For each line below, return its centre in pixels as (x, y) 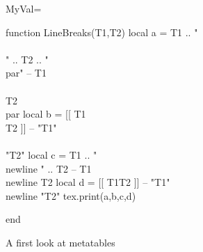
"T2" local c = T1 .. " (51, 154)
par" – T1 (26, 73)
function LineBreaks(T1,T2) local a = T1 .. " (102, 32)
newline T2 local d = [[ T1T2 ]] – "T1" (88, 182)
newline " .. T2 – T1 (49, 168)
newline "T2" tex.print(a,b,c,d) (71, 195)
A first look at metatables (60, 242)
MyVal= (24, 8)
